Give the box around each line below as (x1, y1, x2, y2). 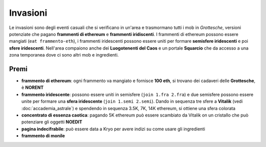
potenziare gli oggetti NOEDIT (21, 119, 82, 125)
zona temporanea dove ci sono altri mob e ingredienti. (9, 52, 119, 58)
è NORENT (21, 85, 44, 90)
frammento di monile (21, 133, 65, 139)
